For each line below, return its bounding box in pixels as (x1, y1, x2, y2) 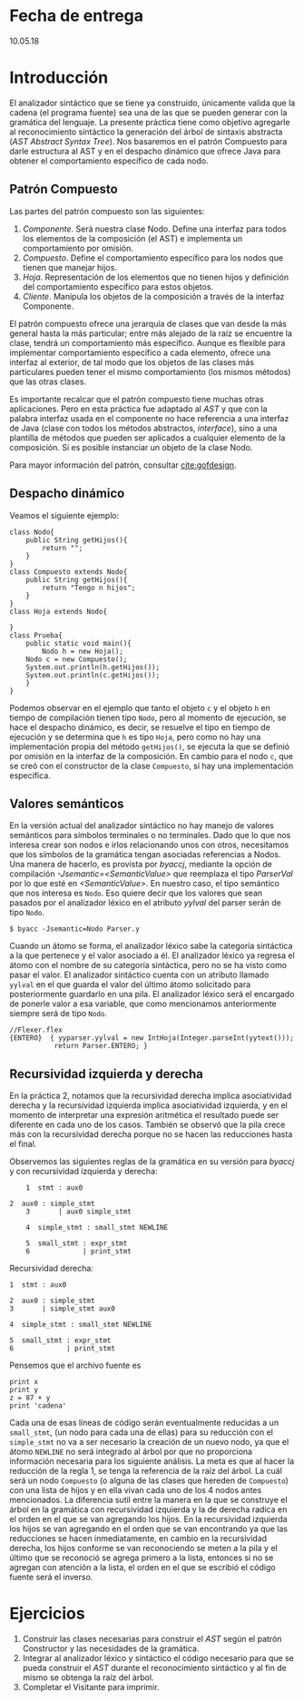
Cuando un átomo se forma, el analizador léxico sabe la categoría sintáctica (9, 941, 293, 952)
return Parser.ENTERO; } (54, 1042, 148, 1051)
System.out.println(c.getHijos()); (25, 670, 161, 679)
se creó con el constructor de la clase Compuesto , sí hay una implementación (9, 760, 294, 771)
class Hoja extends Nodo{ (9, 607, 107, 616)
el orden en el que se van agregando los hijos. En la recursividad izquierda (9, 1514, 288, 1525)
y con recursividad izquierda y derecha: (9, 1166, 158, 1177)
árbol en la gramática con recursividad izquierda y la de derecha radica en (9, 1504, 288, 1515)
